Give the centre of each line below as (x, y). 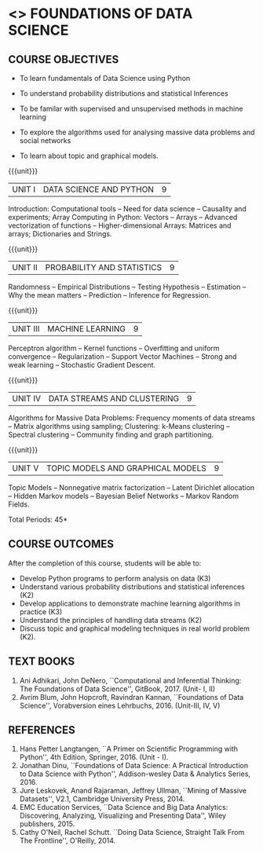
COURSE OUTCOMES (61, 544)
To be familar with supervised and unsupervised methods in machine (131, 108)
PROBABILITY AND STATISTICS (104, 267)
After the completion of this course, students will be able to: (105, 563)
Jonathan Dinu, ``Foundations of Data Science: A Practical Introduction (134, 766)
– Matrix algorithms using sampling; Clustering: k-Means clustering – (119, 426)
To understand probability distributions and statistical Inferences (124, 93)
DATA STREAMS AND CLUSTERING (113, 399)
